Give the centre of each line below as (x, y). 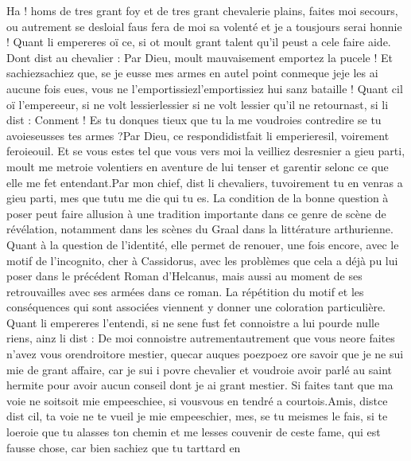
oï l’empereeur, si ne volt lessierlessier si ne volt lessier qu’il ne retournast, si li (198, 104)
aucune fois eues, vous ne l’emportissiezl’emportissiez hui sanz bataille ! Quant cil (205, 88)
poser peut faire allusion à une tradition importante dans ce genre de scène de (196, 213)
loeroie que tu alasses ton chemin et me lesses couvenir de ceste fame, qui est (194, 432)
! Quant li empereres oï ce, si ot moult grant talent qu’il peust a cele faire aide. (199, 42)
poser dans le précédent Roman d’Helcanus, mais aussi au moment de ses (184, 276)
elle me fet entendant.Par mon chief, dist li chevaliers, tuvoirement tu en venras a (205, 182)
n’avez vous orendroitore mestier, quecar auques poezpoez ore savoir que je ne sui (205, 354)
